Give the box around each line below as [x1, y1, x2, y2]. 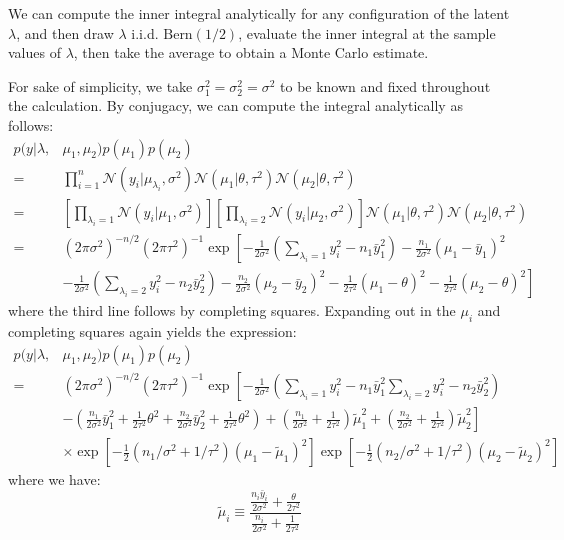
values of [8, 42, 61, 63]
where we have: [8, 469, 101, 490]
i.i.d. [131, 22, 159, 43]
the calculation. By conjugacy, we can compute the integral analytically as [8, 95, 463, 116]
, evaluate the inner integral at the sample [238, 22, 496, 43]
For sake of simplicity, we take [8, 75, 193, 96]
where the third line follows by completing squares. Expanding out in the [8, 300, 456, 321]
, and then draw [16, 22, 114, 43]
